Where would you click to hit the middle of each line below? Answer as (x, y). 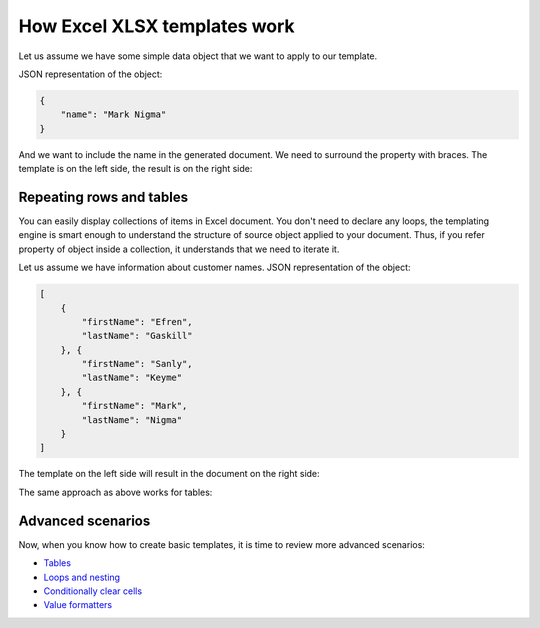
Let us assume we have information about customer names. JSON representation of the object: (214, 267)
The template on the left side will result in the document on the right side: (169, 474)
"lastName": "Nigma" (132, 419)
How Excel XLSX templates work (156, 26)
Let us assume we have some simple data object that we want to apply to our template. (198, 56)
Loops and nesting (81, 577)
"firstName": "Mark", (134, 406)
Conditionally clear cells (93, 591)
